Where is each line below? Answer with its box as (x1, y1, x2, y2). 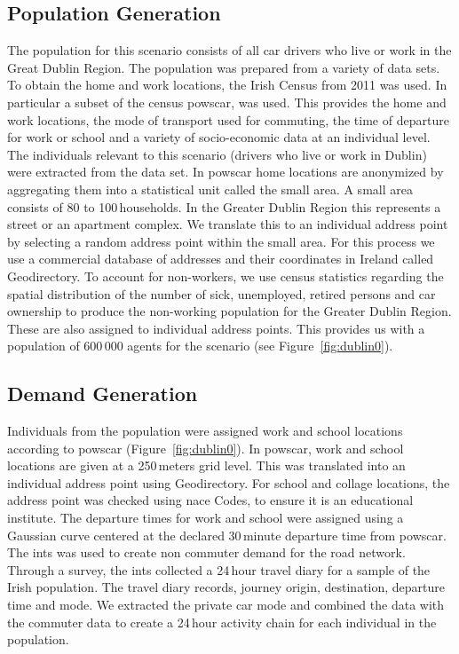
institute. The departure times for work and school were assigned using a (7, 508, 404, 527)
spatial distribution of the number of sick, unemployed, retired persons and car (7, 284, 436, 303)
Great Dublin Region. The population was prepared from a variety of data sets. (7, 58, 440, 76)
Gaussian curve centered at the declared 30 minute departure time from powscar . (7, 525, 447, 544)
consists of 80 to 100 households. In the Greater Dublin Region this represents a (7, 197, 441, 216)
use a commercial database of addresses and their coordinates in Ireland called (7, 249, 434, 268)
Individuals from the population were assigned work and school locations (7, 422, 403, 440)
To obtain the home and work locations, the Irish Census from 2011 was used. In (7, 75, 447, 94)
